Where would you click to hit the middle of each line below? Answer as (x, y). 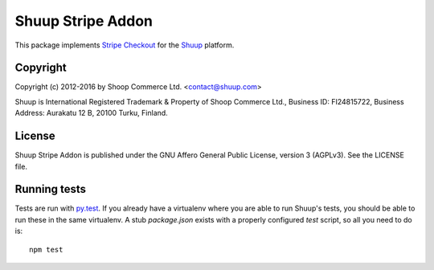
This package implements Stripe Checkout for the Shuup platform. (125, 45)
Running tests (51, 189)
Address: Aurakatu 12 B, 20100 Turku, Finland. (91, 113)
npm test (46, 250)
